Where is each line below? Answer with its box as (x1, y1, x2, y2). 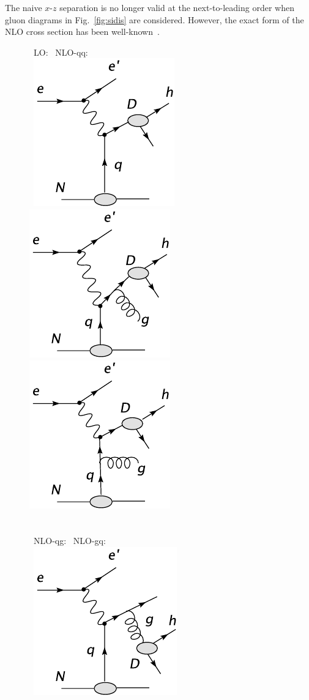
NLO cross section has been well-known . (5, 25, 160, 38)
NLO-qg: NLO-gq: (33, 534, 106, 547)
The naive (5, 1, 42, 13)
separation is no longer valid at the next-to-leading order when (59, 1, 294, 13)
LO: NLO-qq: (33, 45, 88, 58)
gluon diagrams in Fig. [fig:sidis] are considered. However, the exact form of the (5, 13, 304, 26)
